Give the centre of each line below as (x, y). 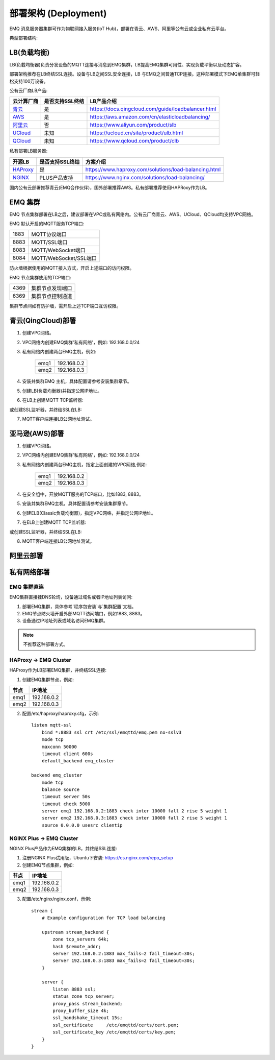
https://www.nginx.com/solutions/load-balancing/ (145, 177)
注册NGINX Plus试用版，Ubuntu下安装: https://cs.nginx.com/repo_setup (98, 858)
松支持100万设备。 (29, 81)
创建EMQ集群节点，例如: (48, 680)
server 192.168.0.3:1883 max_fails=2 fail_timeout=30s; (124, 961)
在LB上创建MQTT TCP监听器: (53, 400)
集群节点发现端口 (52, 288)
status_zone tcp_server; (84, 996)
